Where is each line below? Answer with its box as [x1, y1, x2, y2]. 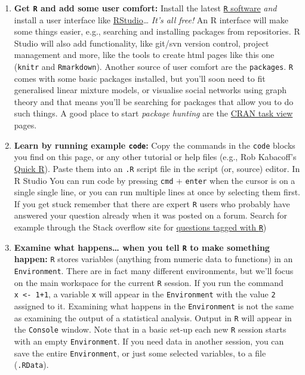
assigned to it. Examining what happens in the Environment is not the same [14, 300, 294, 312]
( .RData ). [14, 358, 49, 371]
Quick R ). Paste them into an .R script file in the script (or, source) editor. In [14, 162, 300, 174]
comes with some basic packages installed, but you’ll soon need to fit [14, 72, 266, 84]
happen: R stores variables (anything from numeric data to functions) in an [14, 253, 293, 265]
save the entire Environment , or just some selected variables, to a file [14, 346, 266, 359]
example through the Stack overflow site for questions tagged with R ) [14, 221, 267, 233]
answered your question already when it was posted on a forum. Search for [14, 209, 287, 222]
